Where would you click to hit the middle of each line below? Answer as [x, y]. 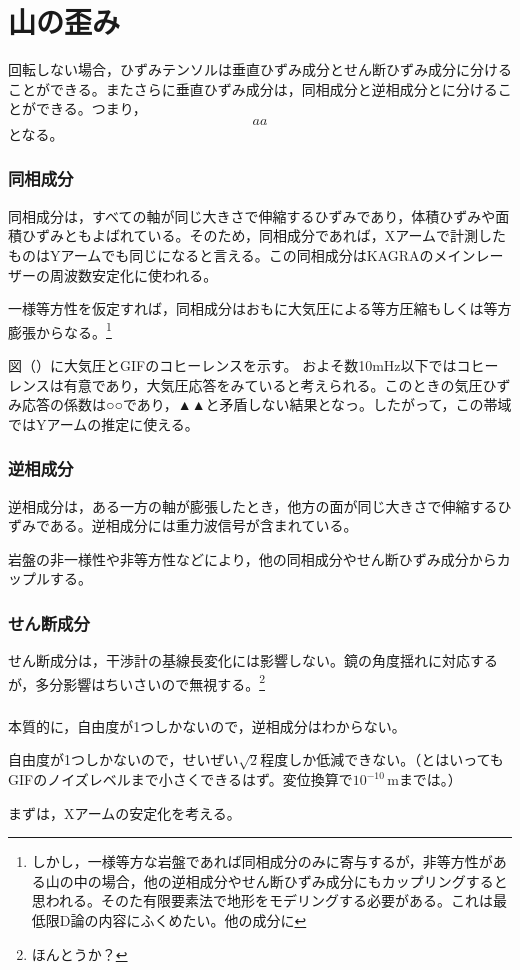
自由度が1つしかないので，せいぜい [123, 759]
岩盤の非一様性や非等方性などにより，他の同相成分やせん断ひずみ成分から [252, 558]
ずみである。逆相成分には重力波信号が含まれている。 [183, 525]
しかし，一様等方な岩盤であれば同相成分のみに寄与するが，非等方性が [262, 861]
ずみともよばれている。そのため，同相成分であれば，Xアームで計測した [270, 235]
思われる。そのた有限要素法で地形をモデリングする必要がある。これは [262, 900]
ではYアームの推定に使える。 [103, 423]
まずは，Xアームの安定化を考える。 [124, 812]
